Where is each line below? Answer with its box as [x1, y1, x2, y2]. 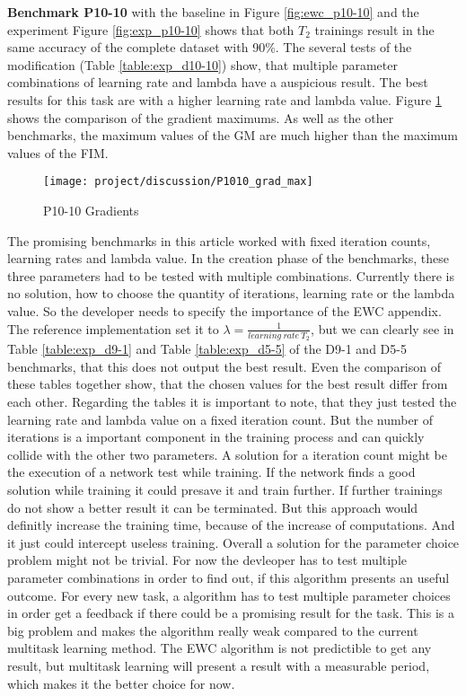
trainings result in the [314, 20, 435, 39]
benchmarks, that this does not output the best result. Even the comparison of [7, 357, 442, 375]
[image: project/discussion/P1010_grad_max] [43, 175, 313, 189]
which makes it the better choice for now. [7, 674, 235, 692]
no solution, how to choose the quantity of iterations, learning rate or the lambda [7, 284, 455, 303]
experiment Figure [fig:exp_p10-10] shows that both [7, 20, 295, 39]
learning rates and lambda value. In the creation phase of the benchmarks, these [7, 249, 450, 268]
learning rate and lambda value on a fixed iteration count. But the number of [7, 410, 434, 428]
